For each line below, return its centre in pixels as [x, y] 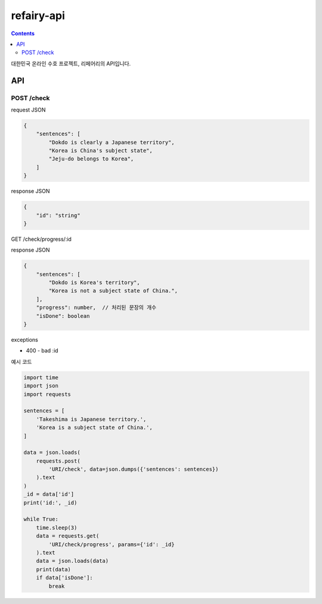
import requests [47, 394]
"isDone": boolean [63, 316]
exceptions [24, 340]
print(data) [54, 569]
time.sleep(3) [57, 527]
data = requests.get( [68, 536]
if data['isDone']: [65, 578]
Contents [23, 33]
